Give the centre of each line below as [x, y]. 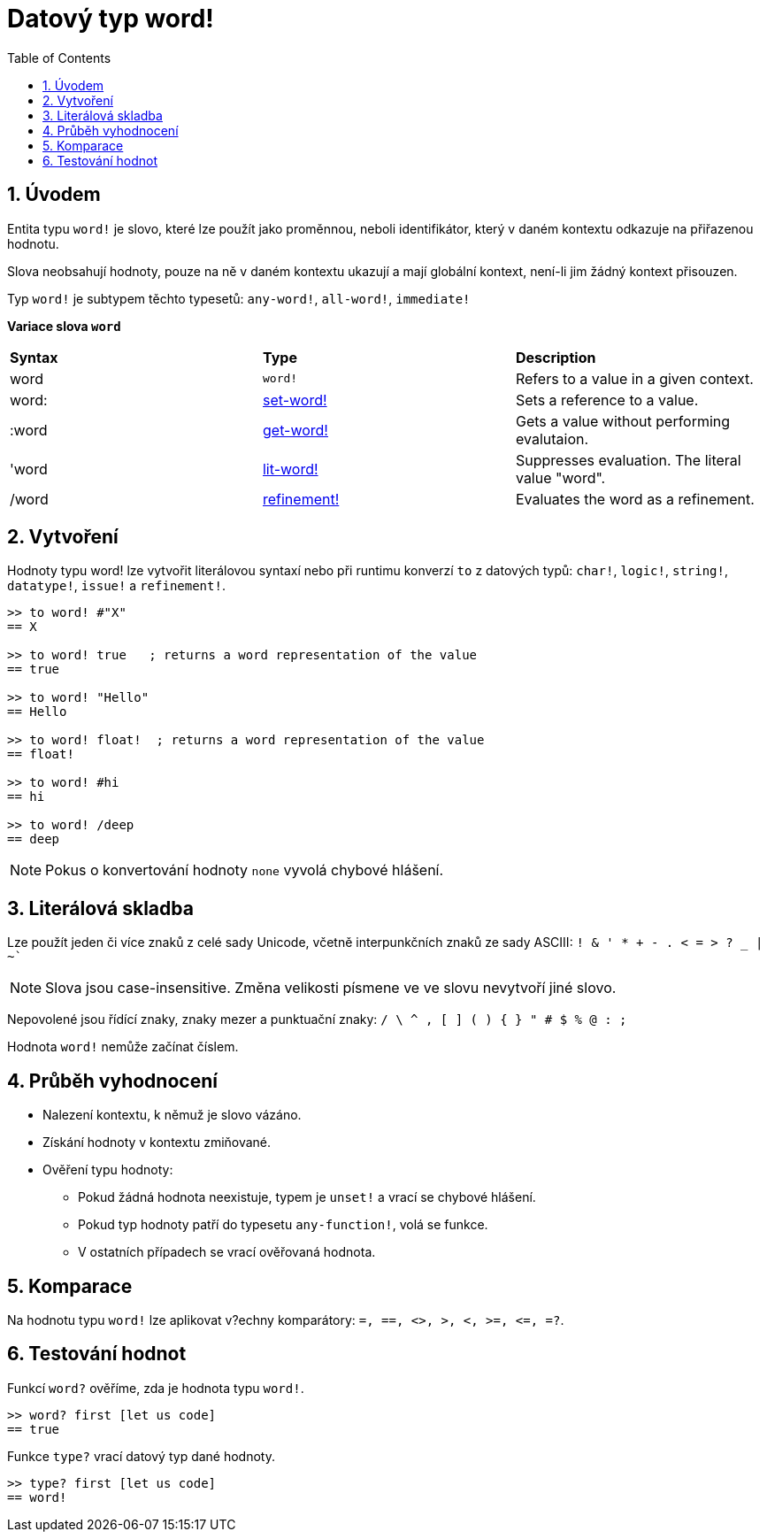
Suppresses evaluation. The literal [628, 460]
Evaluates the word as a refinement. [635, 499]
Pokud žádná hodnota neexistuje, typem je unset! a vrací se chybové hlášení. [307, 1197]
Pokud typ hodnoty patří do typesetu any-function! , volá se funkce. [283, 1225]
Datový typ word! [111, 19]
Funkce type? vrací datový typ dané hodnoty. [141, 1456]
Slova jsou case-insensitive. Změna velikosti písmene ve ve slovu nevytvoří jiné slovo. [331, 988]
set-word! [295, 400]
